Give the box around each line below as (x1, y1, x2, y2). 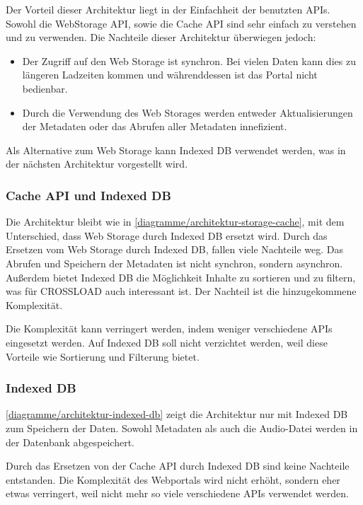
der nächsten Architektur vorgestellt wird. (6, 156, 188, 171)
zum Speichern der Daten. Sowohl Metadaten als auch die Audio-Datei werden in (6, 420, 358, 435)
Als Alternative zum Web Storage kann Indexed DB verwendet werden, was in (6, 142, 346, 157)
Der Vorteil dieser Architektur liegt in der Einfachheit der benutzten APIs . (6, 2, 330, 16)
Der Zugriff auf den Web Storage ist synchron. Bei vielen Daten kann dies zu (22, 53, 356, 68)
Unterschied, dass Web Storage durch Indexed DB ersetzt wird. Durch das (6, 228, 328, 243)
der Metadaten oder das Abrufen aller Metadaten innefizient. (22, 119, 287, 134)
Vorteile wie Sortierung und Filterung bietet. (6, 349, 200, 364)
